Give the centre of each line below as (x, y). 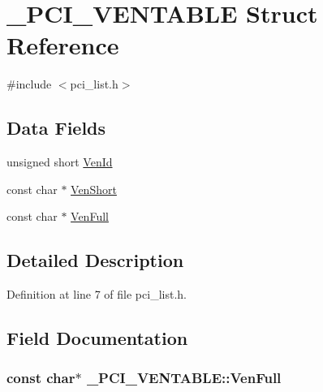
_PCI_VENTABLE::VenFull (184, 378)
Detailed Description (95, 260)
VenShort (94, 189)
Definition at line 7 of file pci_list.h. (97, 294)
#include (29, 84)
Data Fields (56, 128)
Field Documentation (97, 338)
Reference (63, 45)
